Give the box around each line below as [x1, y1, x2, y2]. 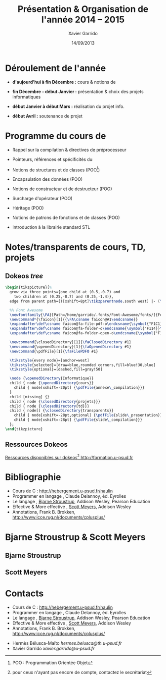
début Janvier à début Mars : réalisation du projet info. [12, 103, 125, 109]
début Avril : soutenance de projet [12, 113, 83, 119]
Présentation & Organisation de [17, 3, 149, 15]
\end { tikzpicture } [5, 426, 43, 431]
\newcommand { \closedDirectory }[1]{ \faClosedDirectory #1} [9, 340, 132, 345]
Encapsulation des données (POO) [12, 176, 83, 182]
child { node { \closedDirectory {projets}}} [9, 399, 100, 404]
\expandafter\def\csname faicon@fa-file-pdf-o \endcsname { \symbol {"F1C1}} [9, 321, 165, 326]
